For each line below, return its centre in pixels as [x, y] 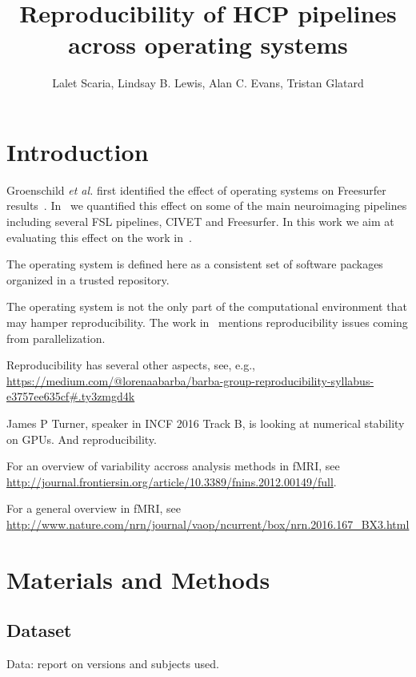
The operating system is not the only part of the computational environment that [207, 306]
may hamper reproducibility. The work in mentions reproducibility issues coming [207, 322]
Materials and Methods [138, 579]
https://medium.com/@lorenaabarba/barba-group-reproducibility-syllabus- [190, 380]
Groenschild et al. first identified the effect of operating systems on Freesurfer [196, 189]
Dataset [39, 630]
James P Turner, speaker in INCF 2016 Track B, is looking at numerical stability [206, 423]
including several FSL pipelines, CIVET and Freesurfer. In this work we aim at [200, 222]
